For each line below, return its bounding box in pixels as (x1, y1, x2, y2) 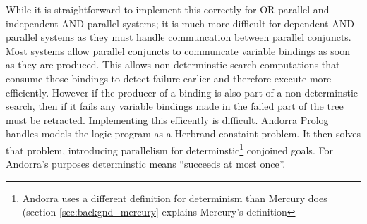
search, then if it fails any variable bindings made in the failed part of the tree (6, 99, 344, 113)
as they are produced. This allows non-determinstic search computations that (6, 57, 340, 72)
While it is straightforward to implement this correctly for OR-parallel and (6, 2, 330, 16)
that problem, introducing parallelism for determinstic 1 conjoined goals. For (6, 140, 333, 157)
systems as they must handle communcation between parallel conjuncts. (40, 30, 351, 44)
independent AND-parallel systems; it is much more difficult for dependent (6, 15, 329, 30)
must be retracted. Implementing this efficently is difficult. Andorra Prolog (6, 112, 329, 127)
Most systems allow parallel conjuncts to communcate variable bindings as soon (6, 43, 350, 58)
